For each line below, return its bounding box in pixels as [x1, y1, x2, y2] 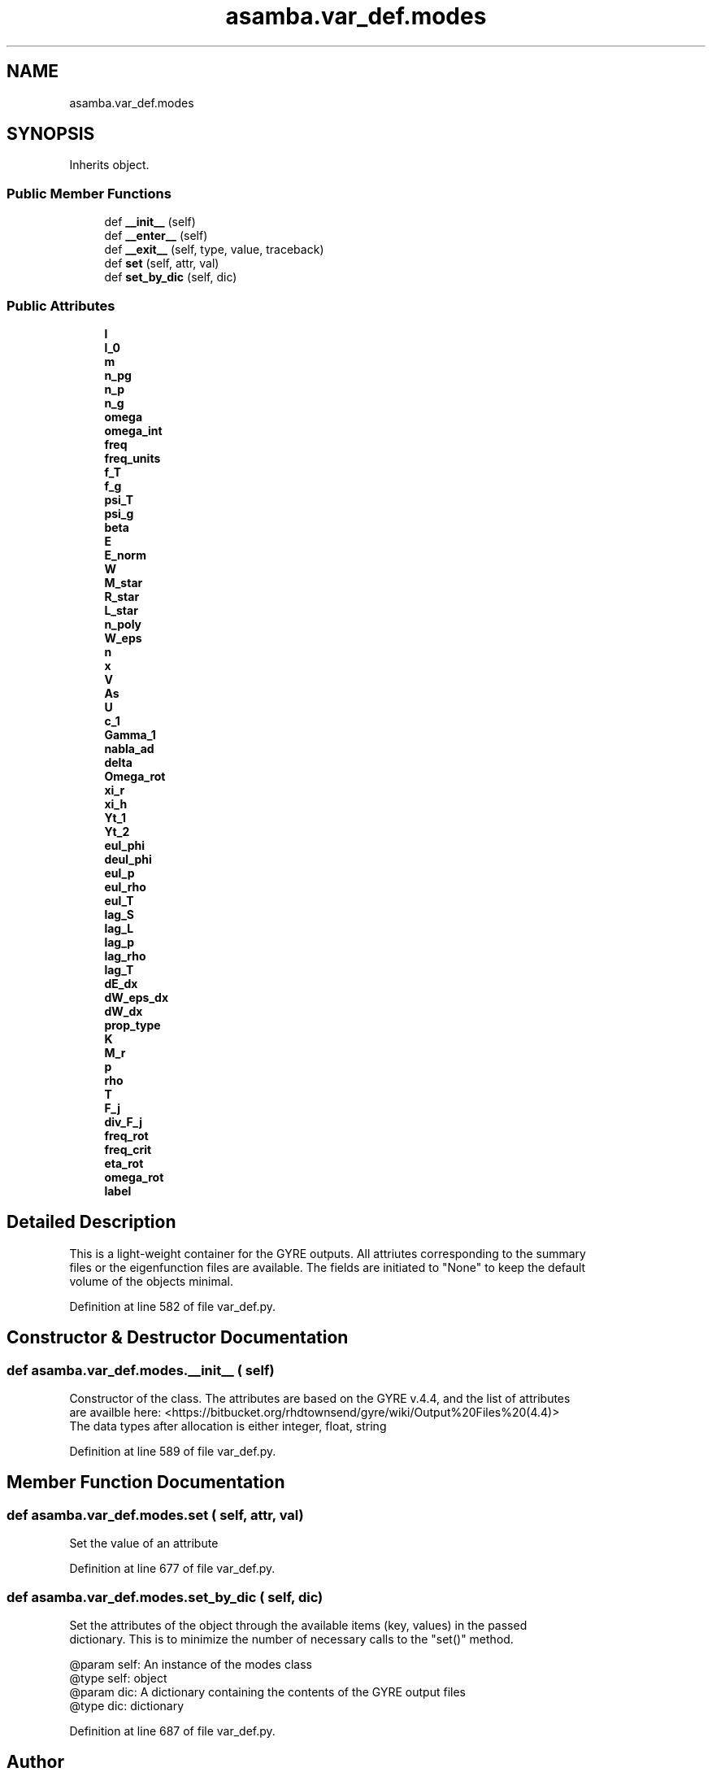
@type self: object [69, 1670, 167, 1685]
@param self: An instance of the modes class [69, 1657, 312, 1671]
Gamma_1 [104, 727, 156, 742]
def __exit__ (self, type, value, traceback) [104, 242, 324, 257]
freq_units [104, 451, 161, 465]
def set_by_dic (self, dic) [104, 270, 237, 285]
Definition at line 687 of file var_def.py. [69, 1723, 276, 1738]
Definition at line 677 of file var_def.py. [69, 1561, 276, 1576]
